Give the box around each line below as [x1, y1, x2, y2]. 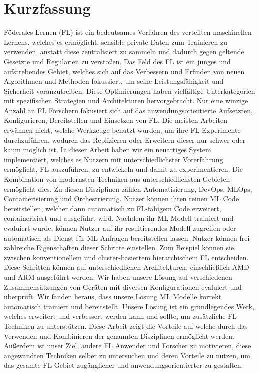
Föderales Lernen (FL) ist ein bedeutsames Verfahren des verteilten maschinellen [4, 27, 252, 37]
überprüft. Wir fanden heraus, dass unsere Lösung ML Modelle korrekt [4, 291, 222, 302]
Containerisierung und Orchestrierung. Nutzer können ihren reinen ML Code [4, 193, 239, 204]
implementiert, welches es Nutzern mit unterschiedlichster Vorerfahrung [4, 154, 223, 164]
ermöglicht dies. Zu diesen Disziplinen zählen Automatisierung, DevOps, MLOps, [4, 183, 252, 194]
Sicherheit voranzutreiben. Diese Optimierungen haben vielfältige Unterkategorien [4, 85, 255, 96]
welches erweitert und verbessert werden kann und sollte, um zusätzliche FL [4, 311, 237, 321]
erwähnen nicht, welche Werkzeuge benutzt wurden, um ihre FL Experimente [4, 125, 241, 135]
